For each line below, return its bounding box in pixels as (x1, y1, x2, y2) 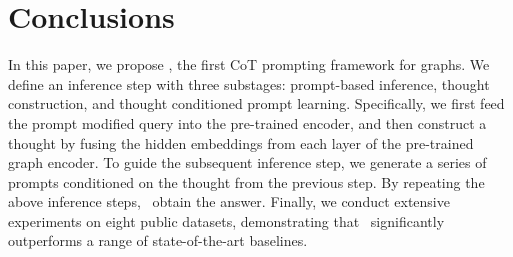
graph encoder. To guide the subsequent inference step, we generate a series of (8, 152, 487, 173)
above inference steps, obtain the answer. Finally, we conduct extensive (8, 191, 450, 212)
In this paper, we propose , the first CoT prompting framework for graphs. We (8, 54, 490, 75)
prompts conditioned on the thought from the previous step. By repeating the (8, 171, 485, 192)
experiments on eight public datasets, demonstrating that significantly (8, 210, 445, 231)
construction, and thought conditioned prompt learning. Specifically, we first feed (8, 93, 505, 114)
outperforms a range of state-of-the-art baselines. (8, 230, 308, 251)
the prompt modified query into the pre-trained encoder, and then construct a (8, 112, 487, 133)
